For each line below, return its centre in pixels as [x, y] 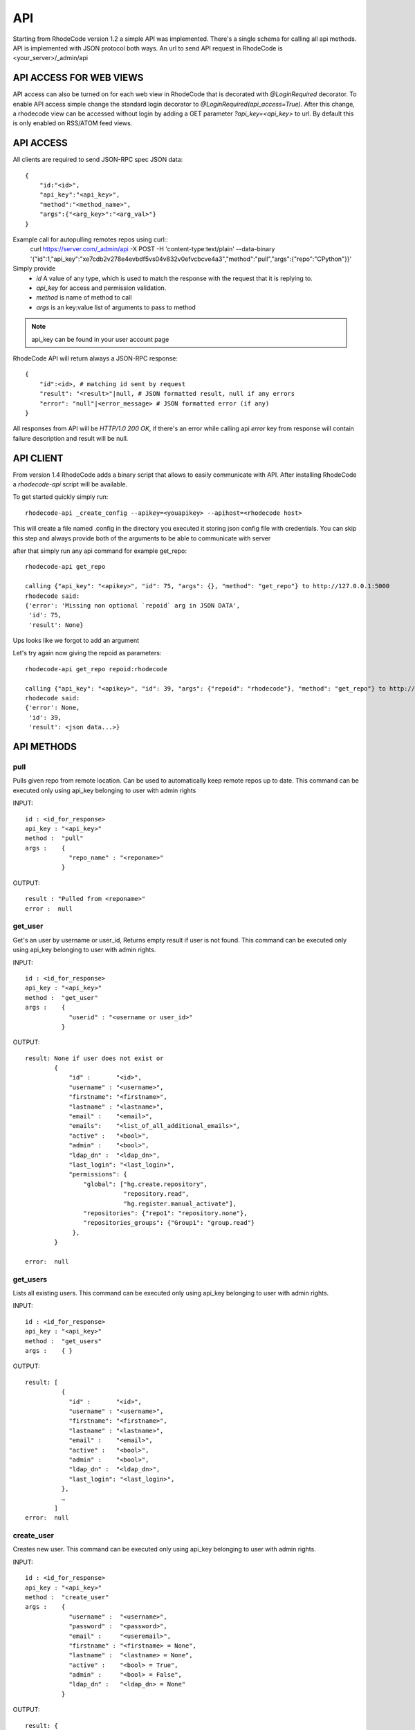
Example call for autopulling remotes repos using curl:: [91, 239]
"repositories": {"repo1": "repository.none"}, [166, 1213]
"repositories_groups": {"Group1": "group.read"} [169, 1223]
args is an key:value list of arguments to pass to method [116, 307]
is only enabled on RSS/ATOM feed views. [73, 123]
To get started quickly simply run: [61, 497]
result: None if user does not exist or [94, 1058]
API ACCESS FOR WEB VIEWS [78, 78]
